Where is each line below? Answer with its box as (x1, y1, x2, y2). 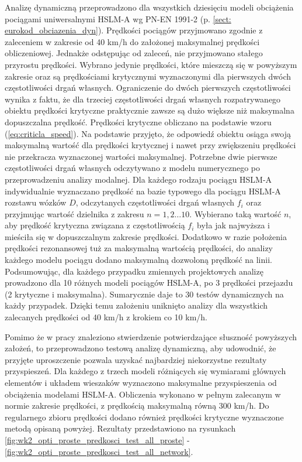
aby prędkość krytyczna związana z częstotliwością (5, 219, 185, 231)
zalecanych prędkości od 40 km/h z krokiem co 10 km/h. (5, 311, 208, 323)
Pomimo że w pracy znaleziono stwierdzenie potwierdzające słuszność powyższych (5, 330, 297, 343)
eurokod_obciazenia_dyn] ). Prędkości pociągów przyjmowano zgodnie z (5, 24, 263, 36)
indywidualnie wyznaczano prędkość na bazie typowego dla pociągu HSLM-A (5, 184, 281, 197)
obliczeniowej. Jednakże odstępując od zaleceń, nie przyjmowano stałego (5, 47, 263, 59)
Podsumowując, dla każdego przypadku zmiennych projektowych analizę (5, 265, 263, 277)
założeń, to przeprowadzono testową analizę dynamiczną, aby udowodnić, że (5, 342, 276, 354)
